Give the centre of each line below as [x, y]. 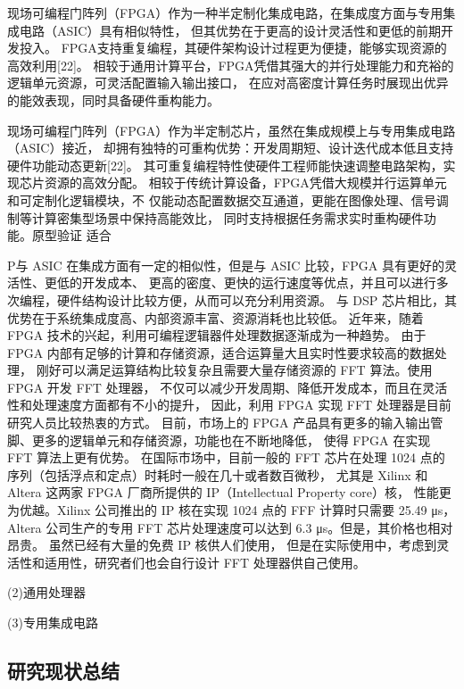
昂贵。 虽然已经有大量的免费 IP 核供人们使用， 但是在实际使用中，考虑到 [222, 545]
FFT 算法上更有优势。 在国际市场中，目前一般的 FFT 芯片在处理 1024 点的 [226, 457]
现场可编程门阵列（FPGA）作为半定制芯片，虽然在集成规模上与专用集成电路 [232, 130]
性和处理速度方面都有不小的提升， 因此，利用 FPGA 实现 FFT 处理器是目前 [229, 405]
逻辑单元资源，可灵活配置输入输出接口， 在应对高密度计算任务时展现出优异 [228, 83]
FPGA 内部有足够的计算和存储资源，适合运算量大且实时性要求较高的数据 [221, 352]
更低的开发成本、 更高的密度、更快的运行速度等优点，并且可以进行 [240, 282]
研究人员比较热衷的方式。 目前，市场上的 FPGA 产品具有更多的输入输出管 [225, 423]
